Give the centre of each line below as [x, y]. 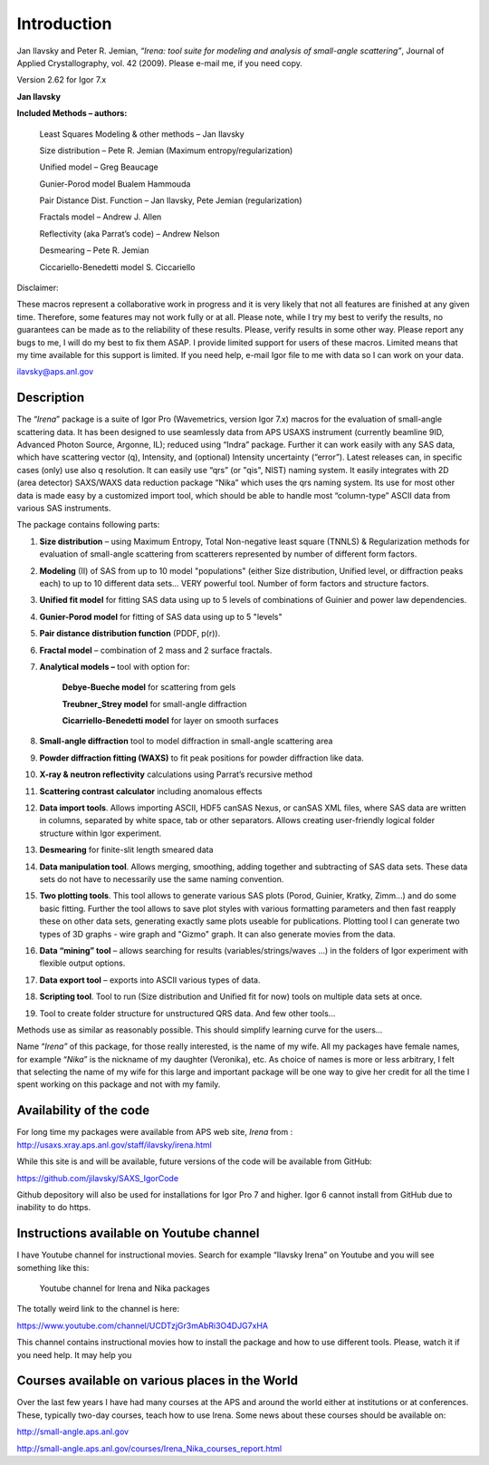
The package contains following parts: [88, 525]
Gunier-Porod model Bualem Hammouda [115, 184]
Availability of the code [83, 1111]
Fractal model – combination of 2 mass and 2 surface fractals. [156, 650]
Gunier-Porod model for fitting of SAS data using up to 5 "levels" [161, 616]
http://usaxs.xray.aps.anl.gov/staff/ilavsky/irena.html [114, 1145]
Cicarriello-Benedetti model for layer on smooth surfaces [171, 721]
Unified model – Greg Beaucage [99, 167]
